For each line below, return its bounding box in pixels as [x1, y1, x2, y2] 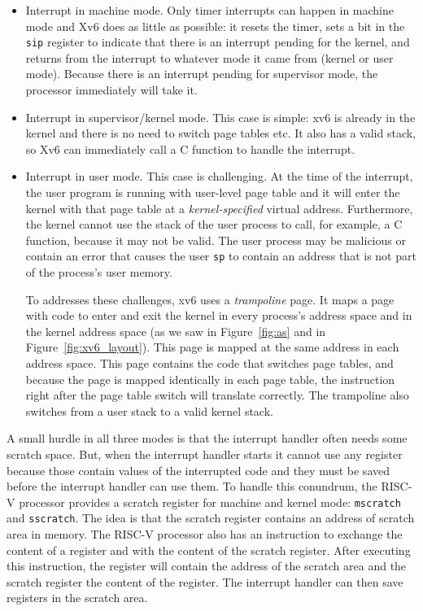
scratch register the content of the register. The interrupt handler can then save [7, 573, 403, 590]
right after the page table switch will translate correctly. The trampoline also [25, 386, 409, 404]
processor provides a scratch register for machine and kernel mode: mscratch [19, 493, 401, 510]
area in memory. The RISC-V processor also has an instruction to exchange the [7, 526, 403, 543]
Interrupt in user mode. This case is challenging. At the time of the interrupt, [25, 168, 413, 185]
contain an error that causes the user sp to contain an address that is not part [25, 247, 416, 264]
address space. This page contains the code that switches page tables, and [25, 355, 394, 371]
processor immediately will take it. [25, 81, 198, 98]
